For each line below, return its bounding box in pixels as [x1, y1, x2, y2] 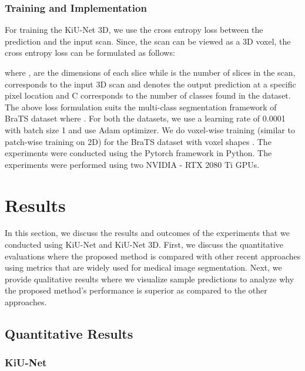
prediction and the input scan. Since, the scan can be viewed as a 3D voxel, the [5, 35, 291, 47]
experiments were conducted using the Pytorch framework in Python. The [5, 147, 272, 159]
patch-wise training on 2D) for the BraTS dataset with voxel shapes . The [5, 135, 272, 147]
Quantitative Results [5, 325, 133, 343]
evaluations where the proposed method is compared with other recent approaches [5, 249, 301, 262]
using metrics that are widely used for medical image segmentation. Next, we [5, 261, 282, 274]
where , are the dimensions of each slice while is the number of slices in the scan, [5, 66, 296, 78]
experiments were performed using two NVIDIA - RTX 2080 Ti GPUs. [5, 158, 260, 170]
